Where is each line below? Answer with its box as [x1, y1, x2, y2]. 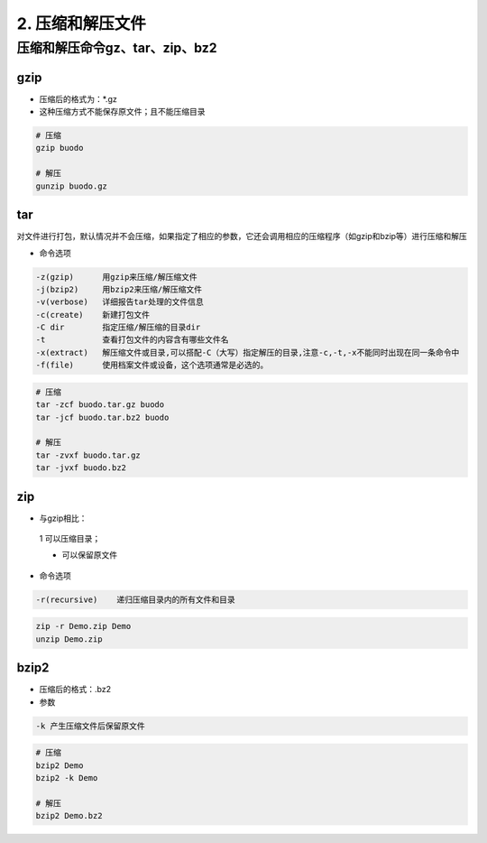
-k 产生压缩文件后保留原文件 [35, 720, 145, 731]
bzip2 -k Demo [35, 773, 98, 783]
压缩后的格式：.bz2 [39, 684, 112, 695]
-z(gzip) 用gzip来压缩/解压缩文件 [35, 272, 198, 282]
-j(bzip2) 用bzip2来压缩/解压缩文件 [35, 284, 203, 294]
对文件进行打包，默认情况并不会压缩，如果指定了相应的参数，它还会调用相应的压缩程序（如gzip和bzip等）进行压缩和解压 [16, 231, 468, 242]
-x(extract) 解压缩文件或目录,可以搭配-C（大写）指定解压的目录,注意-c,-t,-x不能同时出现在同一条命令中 [35, 347, 460, 357]
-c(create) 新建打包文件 [35, 310, 151, 320]
